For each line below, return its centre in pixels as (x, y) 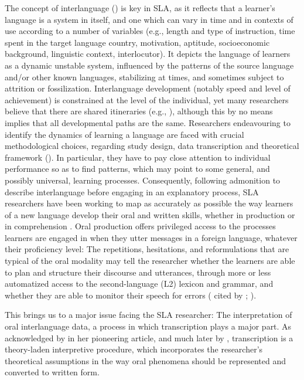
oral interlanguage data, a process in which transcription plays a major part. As (148, 326)
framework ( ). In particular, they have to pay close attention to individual (138, 157)
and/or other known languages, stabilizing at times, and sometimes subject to (144, 77)
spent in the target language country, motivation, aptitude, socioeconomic (137, 42)
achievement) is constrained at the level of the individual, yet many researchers (147, 99)
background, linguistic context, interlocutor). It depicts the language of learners (148, 54)
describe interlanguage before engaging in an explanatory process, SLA (132, 191)
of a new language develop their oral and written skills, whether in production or (150, 214)
